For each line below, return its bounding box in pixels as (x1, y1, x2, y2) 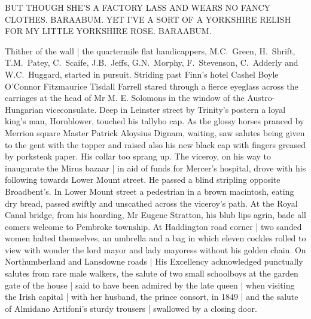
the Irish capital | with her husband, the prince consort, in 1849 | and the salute (5, 290, 298, 303)
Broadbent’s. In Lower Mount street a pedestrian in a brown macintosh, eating (5, 185, 294, 197)
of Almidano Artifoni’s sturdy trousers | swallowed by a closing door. (5, 302, 257, 314)
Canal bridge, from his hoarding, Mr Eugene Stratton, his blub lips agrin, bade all (5, 208, 306, 221)
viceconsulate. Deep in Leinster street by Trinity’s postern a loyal (45, 103, 286, 115)
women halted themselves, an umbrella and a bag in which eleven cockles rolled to (5, 232, 306, 244)
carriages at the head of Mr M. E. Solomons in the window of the (5, 91, 245, 104)
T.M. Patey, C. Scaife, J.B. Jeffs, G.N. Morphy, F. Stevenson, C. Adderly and (5, 56, 298, 69)
